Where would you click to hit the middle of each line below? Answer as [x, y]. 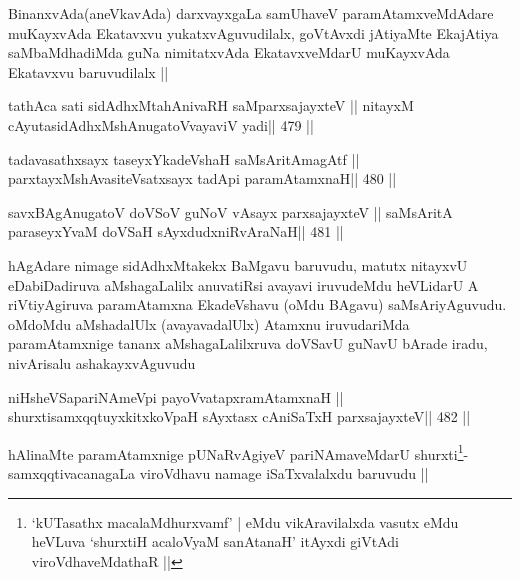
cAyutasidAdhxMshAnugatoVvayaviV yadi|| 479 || [161, 124]
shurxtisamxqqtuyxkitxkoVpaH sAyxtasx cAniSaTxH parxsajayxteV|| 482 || [239, 416]
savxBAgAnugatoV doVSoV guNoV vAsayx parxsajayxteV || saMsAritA [230, 211]
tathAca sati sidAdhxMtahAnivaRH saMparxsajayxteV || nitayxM [211, 105]
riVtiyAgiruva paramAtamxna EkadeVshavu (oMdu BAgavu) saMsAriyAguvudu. [257, 304]
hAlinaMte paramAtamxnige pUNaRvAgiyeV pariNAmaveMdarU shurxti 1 [236, 452]
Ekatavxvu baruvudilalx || [88, 71]
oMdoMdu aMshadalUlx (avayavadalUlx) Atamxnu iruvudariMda [209, 323]
